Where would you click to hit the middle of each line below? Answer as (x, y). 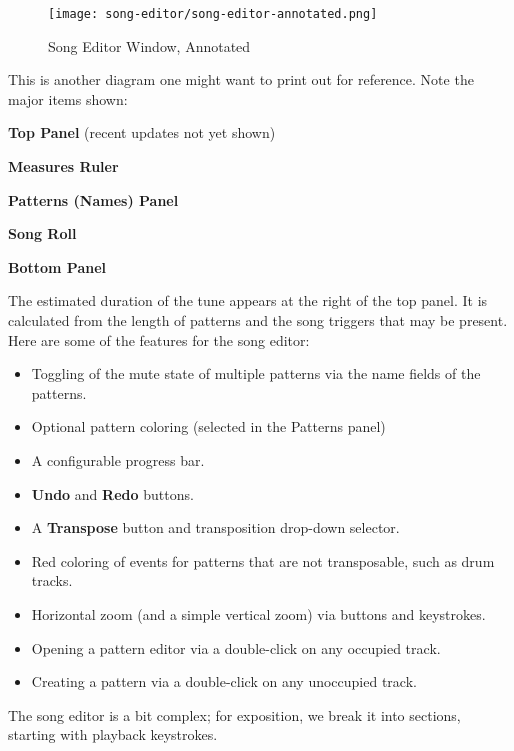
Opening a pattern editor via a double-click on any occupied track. (236, 647)
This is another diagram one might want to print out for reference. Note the (241, 79)
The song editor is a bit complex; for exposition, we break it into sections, (234, 714)
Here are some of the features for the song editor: (159, 339)
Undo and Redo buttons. (112, 493)
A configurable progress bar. (118, 459)
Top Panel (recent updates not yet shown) (142, 132)
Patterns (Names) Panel (93, 199)
